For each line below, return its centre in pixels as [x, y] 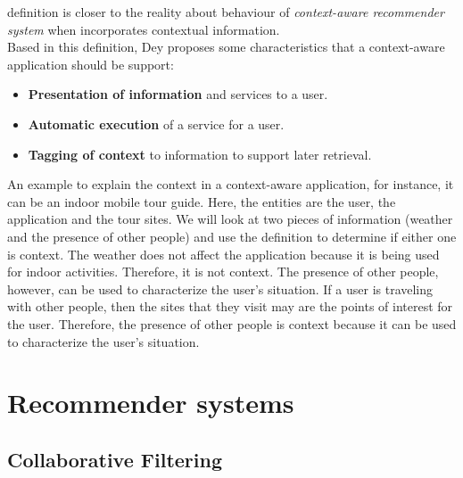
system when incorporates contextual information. [144, 29]
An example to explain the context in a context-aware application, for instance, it [231, 184]
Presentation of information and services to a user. [178, 94]
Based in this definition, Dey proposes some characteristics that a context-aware [226, 47]
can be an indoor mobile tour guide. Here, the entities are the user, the [202, 201]
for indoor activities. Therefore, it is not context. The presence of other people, [223, 272]
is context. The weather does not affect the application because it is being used [223, 254]
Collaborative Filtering [115, 459]
